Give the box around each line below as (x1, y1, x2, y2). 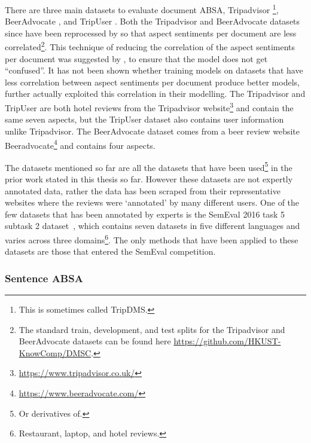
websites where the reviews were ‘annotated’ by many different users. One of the (5, 196, 300, 209)
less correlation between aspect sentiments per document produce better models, (5, 75, 300, 88)
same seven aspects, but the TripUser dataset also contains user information (5, 113, 284, 126)
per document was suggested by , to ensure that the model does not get (5, 52, 268, 65)
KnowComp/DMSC (19, 346, 92, 359)
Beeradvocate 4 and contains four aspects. (5, 137, 155, 151)
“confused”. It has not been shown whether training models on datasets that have (5, 64, 303, 77)
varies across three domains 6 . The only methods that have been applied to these (5, 231, 298, 246)
